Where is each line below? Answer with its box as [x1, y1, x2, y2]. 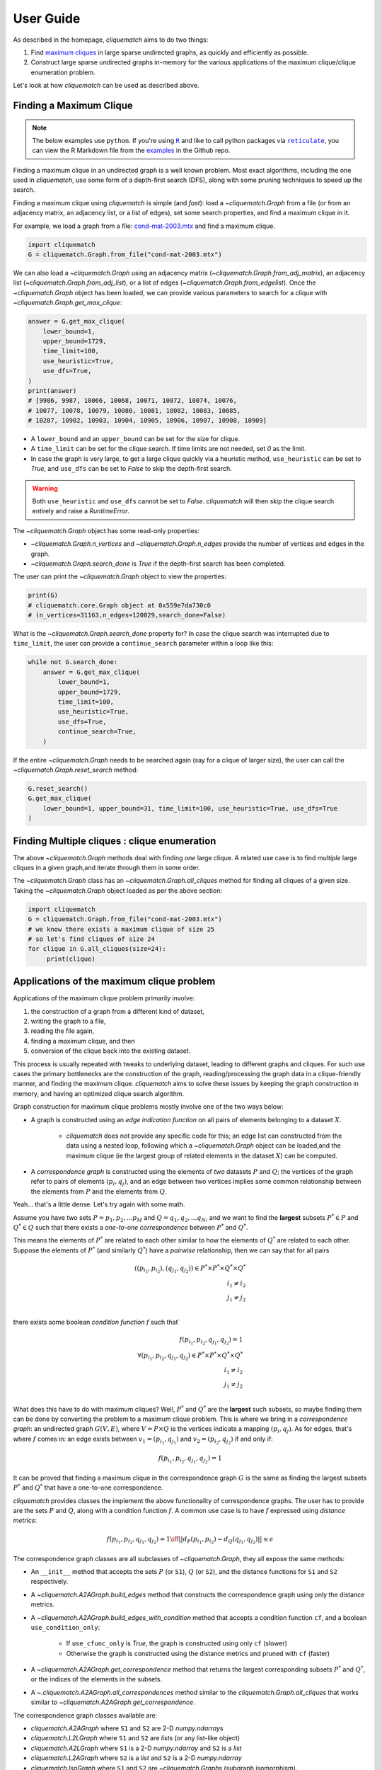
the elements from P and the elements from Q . [30, 1187, 168, 1196]
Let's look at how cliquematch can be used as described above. [13, 81, 199, 90]
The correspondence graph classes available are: [13, 1711, 158, 1720]
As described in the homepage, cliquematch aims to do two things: [13, 35, 209, 44]
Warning [32, 484, 58, 492]
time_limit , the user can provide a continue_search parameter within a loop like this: [13, 639, 274, 648]
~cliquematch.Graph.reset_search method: [13, 765, 139, 774]
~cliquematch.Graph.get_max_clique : [13, 298, 122, 307]
